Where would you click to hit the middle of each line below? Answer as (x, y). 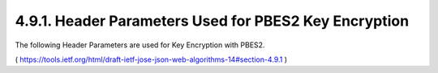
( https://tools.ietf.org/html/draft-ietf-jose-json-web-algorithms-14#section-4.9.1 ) (151, 59)
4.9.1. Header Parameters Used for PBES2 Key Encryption (212, 21)
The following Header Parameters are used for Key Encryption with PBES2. (140, 45)
